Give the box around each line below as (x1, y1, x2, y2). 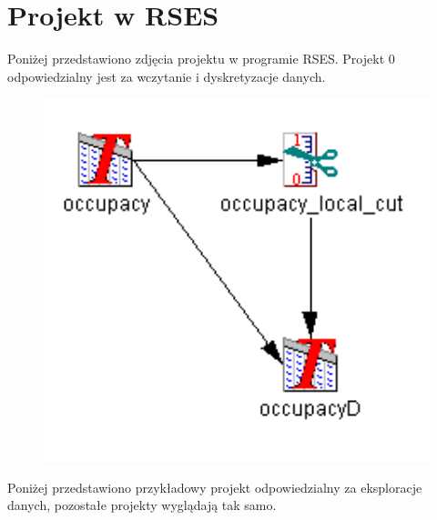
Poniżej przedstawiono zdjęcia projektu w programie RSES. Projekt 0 (7, 49, 395, 68)
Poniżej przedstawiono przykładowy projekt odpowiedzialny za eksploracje (7, 477, 422, 496)
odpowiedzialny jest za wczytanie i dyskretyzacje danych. (7, 66, 326, 85)
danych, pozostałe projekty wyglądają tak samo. (7, 495, 277, 515)
